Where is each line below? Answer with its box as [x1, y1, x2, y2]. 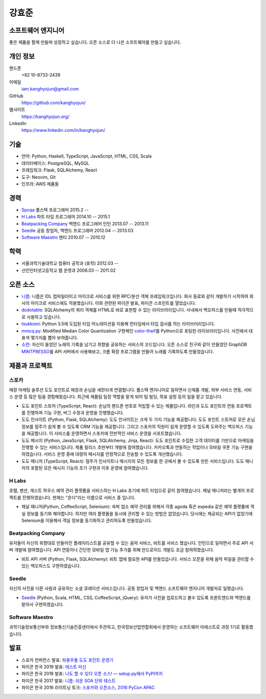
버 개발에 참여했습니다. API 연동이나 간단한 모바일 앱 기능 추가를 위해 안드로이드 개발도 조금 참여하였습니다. [9, 547, 214, 553]
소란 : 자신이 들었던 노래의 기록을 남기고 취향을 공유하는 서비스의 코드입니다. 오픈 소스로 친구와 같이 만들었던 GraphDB [21, 341, 247, 348]
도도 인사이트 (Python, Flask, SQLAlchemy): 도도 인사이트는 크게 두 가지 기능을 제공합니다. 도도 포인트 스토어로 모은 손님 [21, 416, 255, 422]
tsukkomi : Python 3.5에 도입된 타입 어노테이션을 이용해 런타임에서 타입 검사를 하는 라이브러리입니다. [21, 321, 215, 327]
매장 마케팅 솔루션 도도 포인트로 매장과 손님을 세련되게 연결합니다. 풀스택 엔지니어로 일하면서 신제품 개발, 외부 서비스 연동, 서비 [9, 387, 252, 393]
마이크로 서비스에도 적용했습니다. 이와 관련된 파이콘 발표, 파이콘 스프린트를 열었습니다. [30, 300, 197, 306]
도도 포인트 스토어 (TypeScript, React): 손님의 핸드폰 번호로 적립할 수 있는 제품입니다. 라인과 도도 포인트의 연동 [21, 403, 235, 409]
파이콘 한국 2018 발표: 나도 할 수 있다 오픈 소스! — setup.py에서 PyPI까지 [21, 671, 163, 677]
